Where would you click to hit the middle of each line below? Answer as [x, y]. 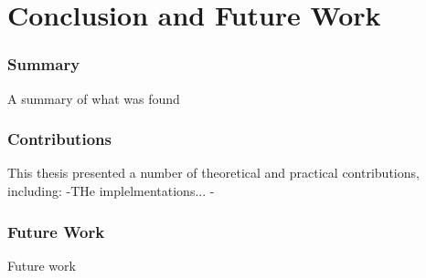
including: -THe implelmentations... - [111, 190]
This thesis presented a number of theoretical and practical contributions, [213, 173]
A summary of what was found [94, 98]
